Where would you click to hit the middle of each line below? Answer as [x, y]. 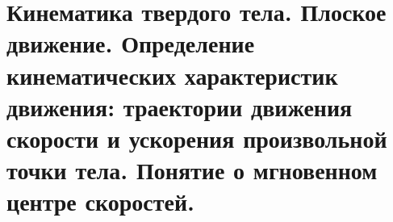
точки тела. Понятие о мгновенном [192, 170]
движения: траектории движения [180, 106]
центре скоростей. [100, 201]
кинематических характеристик [172, 75]
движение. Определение [131, 43]
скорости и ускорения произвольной [197, 138]
